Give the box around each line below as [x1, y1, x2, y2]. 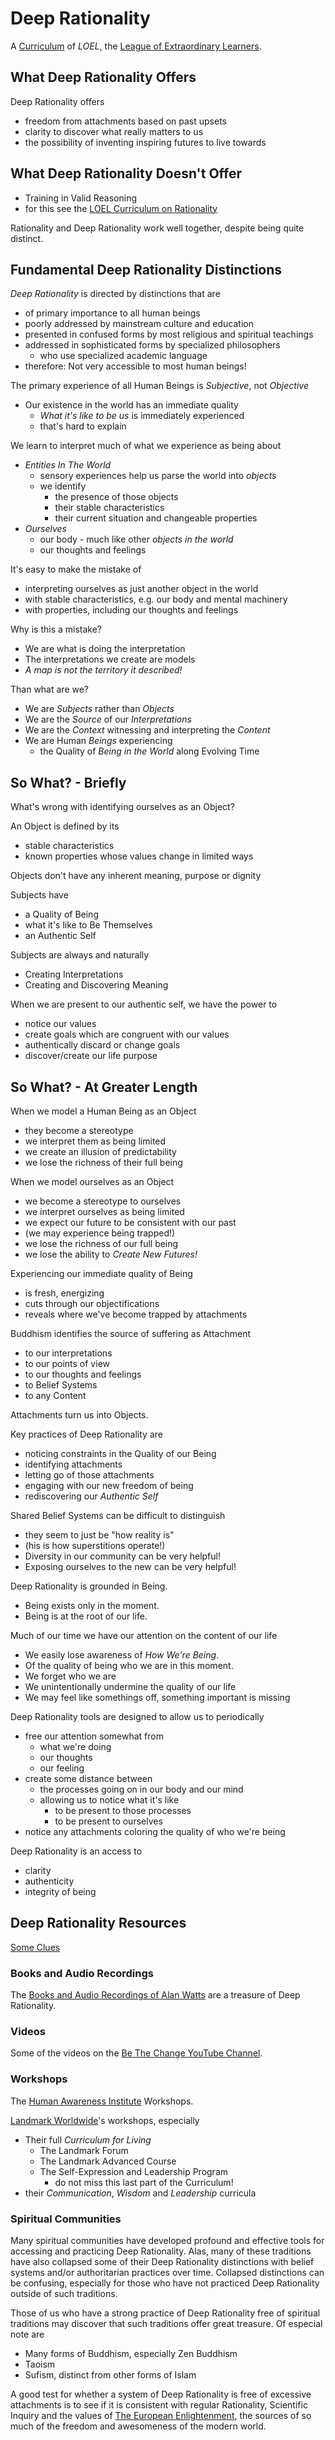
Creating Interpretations [24, 968, 124, 981]
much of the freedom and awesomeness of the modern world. [10, 2420, 267, 2432]
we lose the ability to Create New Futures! [24, 1248, 198, 1260]
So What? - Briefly [10, 774, 127, 791]
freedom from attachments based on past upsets [24, 115, 227, 127]
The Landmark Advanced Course [39, 2155, 177, 2167]
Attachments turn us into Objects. [10, 1409, 149, 1421]
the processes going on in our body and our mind [39, 1783, 244, 1795]
